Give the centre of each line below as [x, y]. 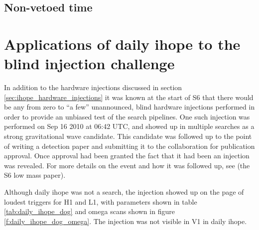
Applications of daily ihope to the [122, 44]
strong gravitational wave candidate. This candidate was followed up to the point [128, 136]
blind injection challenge [89, 63]
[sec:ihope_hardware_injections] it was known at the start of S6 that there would [129, 97]
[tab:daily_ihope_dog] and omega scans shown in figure [89, 211]
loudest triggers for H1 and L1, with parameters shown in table [101, 201]
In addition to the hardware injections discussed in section [93, 87]
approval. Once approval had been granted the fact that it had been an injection [127, 156]
